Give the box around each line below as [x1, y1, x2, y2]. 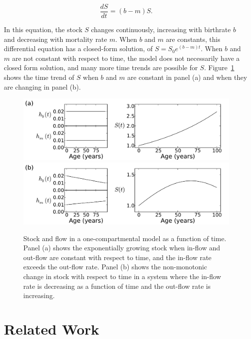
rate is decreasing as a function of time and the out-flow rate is [23, 281, 211, 291]
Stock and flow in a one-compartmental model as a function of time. [23, 233, 226, 243]
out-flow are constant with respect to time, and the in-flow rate [23, 252, 212, 262]
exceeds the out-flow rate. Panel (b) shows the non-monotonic [23, 262, 207, 272]
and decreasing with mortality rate [4, 34, 107, 44]
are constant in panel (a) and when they [127, 72, 247, 82]
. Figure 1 [204, 62, 234, 73]
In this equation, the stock [4, 24, 83, 35]
